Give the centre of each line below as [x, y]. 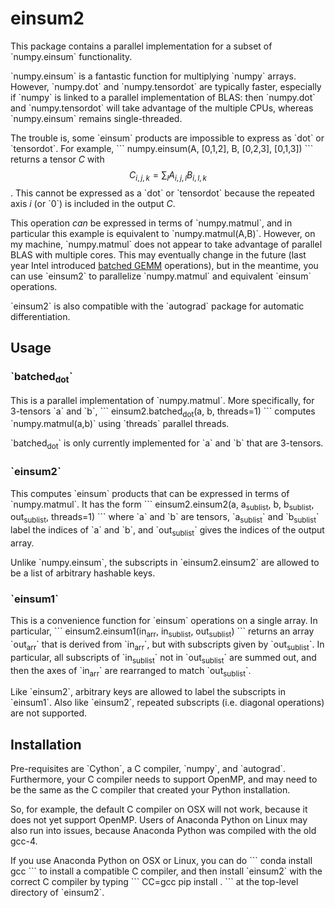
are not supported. [49, 713]
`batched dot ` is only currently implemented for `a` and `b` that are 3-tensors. [167, 444]
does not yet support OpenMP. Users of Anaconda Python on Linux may [159, 820]
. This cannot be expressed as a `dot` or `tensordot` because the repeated [162, 193]
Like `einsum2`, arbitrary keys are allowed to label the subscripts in [148, 692]
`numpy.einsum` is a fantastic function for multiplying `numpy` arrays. [153, 76]
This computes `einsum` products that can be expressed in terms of [150, 493]
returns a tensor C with [57, 159]
